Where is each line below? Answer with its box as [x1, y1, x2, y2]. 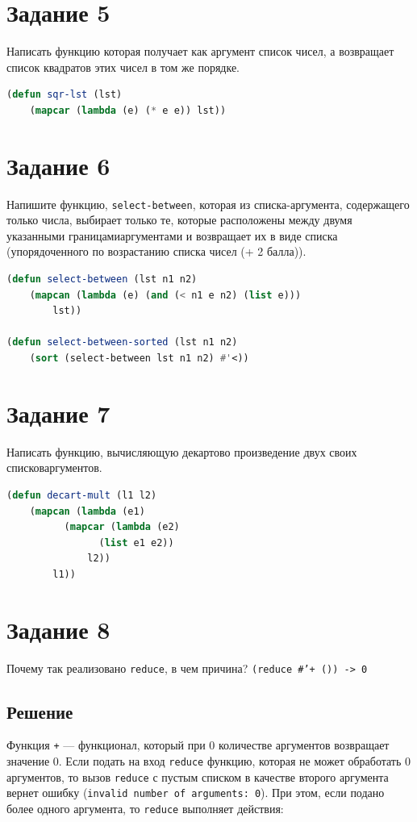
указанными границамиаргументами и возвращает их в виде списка [6, 227, 338, 244]
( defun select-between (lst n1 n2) [6, 273, 198, 286]
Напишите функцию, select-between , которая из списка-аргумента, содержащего [6, 195, 410, 212]
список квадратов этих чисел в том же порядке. [6, 58, 240, 75]
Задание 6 [6, 148, 111, 182]
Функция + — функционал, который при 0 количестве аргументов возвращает [6, 736, 390, 753]
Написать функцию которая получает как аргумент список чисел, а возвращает [6, 43, 394, 60]
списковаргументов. [6, 459, 102, 476]
